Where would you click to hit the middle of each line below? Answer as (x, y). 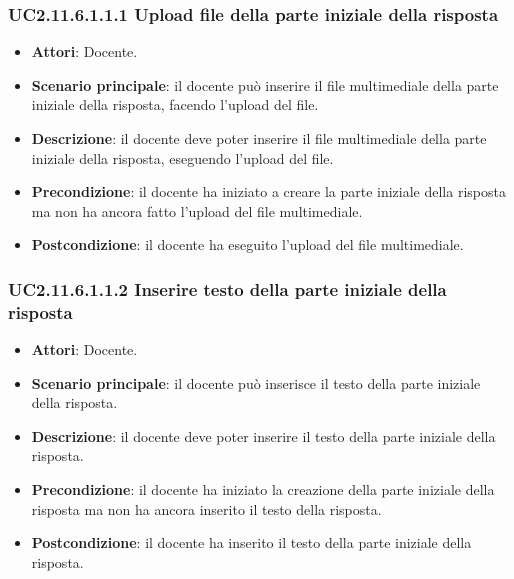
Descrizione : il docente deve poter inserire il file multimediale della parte (259, 138)
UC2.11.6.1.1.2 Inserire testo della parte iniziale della (227, 288)
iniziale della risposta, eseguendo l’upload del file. (182, 157)
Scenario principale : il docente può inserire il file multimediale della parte (265, 84)
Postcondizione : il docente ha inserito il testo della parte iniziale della (251, 542)
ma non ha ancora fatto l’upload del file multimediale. (197, 210)
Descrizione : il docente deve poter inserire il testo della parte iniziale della (263, 435)
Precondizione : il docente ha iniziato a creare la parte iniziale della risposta (268, 191)
